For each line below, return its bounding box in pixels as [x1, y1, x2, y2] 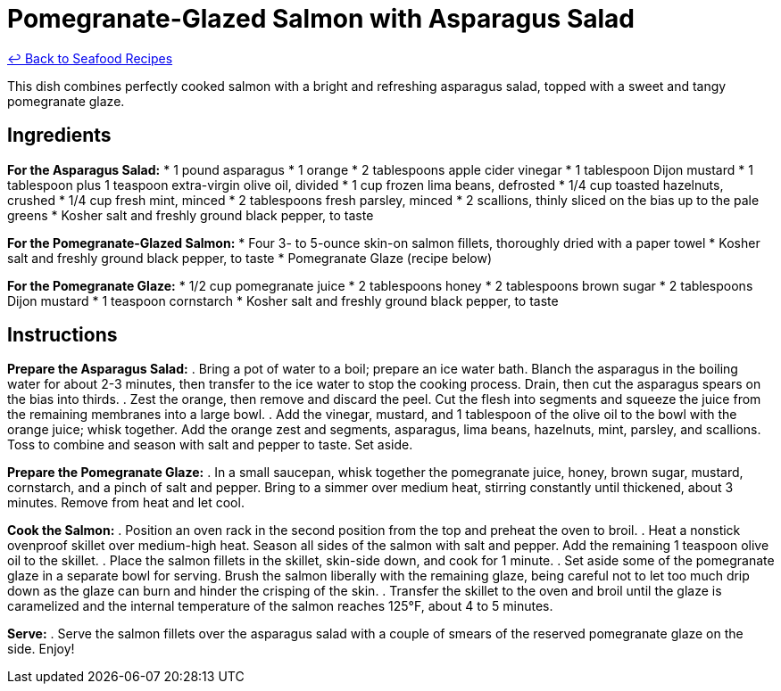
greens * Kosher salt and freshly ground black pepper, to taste [7, 207, 374, 223]
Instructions [7, 324, 118, 347]
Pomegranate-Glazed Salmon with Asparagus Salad [7, 4, 636, 34]
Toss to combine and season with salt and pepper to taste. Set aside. [7, 437, 413, 453]
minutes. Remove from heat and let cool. [7, 495, 245, 511]
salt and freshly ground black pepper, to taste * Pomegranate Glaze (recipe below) [7, 250, 493, 266]
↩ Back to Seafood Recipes [7, 50, 173, 66]
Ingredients [7, 124, 112, 147]
